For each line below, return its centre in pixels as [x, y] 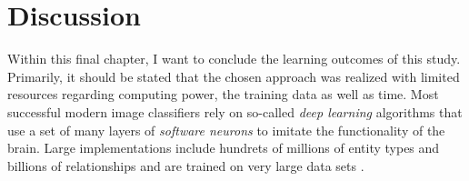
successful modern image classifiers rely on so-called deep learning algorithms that [235, 111]
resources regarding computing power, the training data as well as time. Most [223, 94]
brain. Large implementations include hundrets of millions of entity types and [224, 148]
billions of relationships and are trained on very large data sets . [186, 165]
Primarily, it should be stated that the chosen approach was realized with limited [234, 76]
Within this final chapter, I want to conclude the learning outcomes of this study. [234, 59]
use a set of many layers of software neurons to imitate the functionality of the [226, 130]
